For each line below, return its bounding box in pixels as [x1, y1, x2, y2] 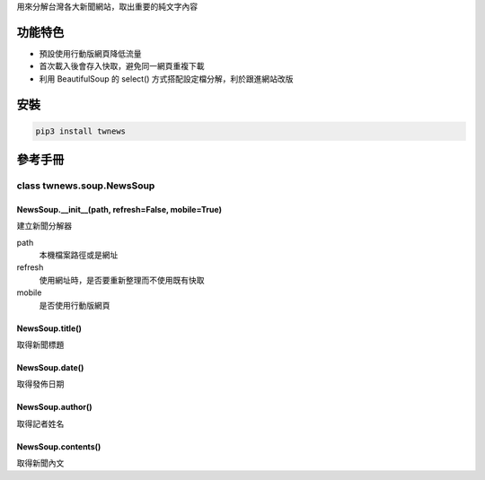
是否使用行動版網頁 [39, 300, 110, 310]
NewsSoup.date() [16, 362, 84, 372]
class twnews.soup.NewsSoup [16, 179, 155, 192]
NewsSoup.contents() [16, 441, 101, 452]
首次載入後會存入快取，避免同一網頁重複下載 [39, 61, 205, 72]
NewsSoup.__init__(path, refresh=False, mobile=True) [16, 204, 222, 214]
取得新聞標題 [16, 339, 65, 350]
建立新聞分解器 [16, 221, 72, 231]
